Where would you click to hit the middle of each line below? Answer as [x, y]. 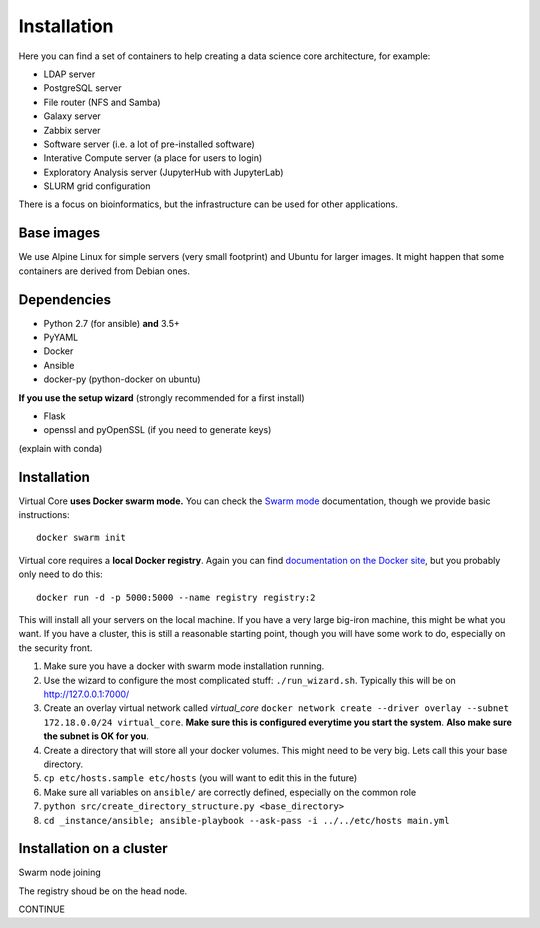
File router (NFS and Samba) [102, 102]
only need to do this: [61, 574]
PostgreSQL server [82, 88]
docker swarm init [81, 538]
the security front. [55, 647]
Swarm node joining [60, 872]
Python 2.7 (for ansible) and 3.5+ [111, 323]
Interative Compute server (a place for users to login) [153, 158]
